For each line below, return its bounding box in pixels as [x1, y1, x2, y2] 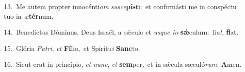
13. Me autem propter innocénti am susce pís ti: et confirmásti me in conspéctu [4, 1, 237, 11]
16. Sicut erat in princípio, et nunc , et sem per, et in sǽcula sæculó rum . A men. [4, 59, 242, 69]
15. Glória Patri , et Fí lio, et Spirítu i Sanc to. [4, 43, 140, 53]
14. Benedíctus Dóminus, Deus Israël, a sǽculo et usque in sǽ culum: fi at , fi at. [4, 27, 239, 37]
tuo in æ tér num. [4, 11, 54, 21]
